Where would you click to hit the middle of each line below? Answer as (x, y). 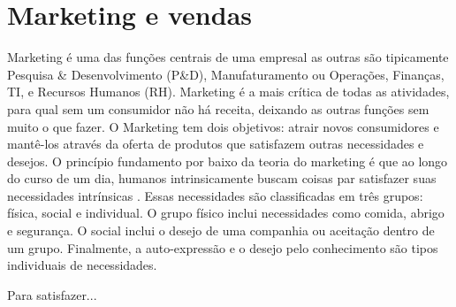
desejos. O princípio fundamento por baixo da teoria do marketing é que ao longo (228, 161)
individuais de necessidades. (82, 265)
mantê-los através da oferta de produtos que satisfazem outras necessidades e (216, 144)
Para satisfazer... (52, 294)
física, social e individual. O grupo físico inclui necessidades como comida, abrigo (226, 213)
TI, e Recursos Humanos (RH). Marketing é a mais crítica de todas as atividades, (228, 92)
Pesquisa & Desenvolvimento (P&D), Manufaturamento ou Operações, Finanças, (226, 74)
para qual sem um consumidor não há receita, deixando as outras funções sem (218, 108)
